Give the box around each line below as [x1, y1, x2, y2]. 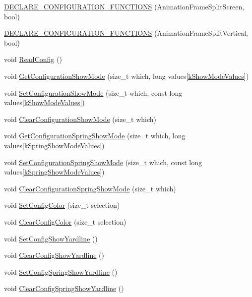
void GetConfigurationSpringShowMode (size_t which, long [4, 130, 186, 141]
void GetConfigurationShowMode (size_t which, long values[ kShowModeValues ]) [4, 70, 249, 81]
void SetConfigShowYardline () [4, 233, 98, 243]
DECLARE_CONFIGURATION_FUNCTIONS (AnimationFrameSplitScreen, [4, 1, 245, 11]
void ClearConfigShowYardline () [4, 250, 104, 260]
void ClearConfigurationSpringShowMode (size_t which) [4, 183, 176, 193]
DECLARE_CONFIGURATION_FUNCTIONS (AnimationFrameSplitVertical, [4, 28, 248, 38]
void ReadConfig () [4, 54, 62, 64]
